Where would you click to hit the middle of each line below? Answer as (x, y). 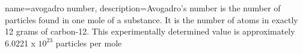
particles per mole (89, 43)
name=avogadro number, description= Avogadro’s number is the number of (143, 8)
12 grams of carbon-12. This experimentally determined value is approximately (150, 31)
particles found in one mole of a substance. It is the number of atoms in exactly (151, 19)
